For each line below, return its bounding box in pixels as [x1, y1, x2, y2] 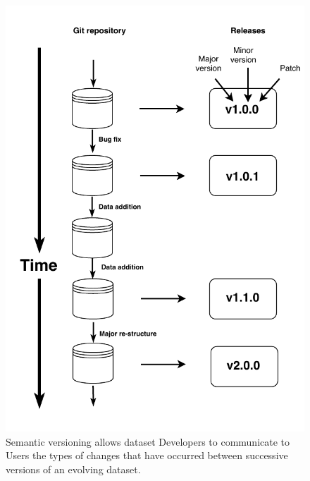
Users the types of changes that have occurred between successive [6, 448, 288, 463]
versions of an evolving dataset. [6, 461, 141, 476]
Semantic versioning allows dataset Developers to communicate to [6, 434, 290, 449]
